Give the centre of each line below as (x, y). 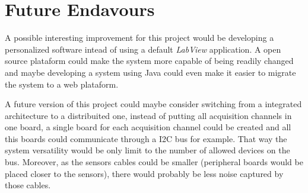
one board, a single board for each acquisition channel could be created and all (148, 127)
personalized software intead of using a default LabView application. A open (143, 49)
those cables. (28, 185)
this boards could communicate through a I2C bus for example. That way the (146, 138)
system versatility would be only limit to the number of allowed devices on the (147, 150)
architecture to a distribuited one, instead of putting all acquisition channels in (148, 115)
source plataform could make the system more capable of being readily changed (149, 61)
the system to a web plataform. (62, 84)
